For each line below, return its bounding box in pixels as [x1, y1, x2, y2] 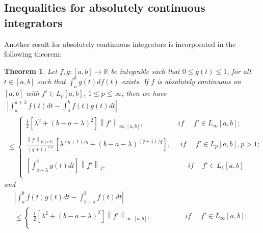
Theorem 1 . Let [4, 65, 58, 76]
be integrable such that [111, 65, 180, 76]
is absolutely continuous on [157, 75, 241, 86]
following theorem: [4, 48, 62, 59]
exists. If [121, 75, 149, 86]
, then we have [121, 87, 167, 98]
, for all [227, 65, 251, 76]
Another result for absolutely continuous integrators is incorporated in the [4, 38, 236, 49]
